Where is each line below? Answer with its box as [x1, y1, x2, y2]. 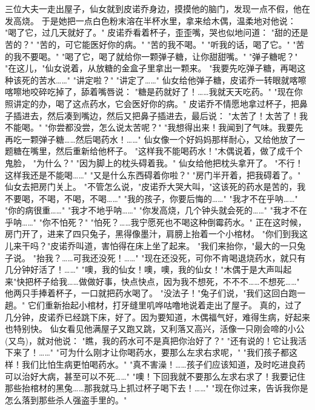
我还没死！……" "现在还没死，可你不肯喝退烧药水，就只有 [81, 251, 306, 264]
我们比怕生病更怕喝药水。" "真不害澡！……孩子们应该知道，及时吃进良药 [21, 358, 305, 370]
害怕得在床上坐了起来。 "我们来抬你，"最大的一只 [101, 239, 297, 252]
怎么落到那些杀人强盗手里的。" [5, 393, 127, 406]
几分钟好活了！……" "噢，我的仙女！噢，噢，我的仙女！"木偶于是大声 [5, 263, 275, 276]
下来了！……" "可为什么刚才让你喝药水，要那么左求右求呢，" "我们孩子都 [5, 346, 290, 359]
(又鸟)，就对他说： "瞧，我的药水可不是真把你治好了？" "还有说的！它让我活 [5, 334, 307, 347]
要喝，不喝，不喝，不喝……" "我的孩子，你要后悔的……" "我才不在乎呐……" [13, 192, 298, 204]
